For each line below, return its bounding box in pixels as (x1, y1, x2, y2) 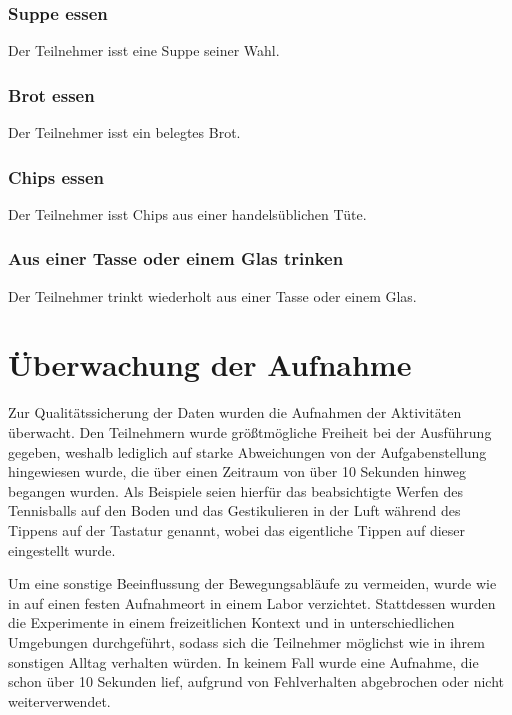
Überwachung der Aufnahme (8, 344, 412, 385)
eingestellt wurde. (8, 539, 116, 560)
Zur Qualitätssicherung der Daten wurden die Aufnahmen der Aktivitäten (8, 402, 462, 423)
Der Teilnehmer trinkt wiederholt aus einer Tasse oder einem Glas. (8, 285, 417, 306)
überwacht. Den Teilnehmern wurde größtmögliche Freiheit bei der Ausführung (8, 421, 492, 442)
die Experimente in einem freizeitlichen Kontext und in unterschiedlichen (8, 612, 455, 633)
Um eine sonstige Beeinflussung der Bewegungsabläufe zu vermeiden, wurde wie (8, 573, 497, 594)
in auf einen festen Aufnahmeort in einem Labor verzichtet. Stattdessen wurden (8, 592, 496, 613)
